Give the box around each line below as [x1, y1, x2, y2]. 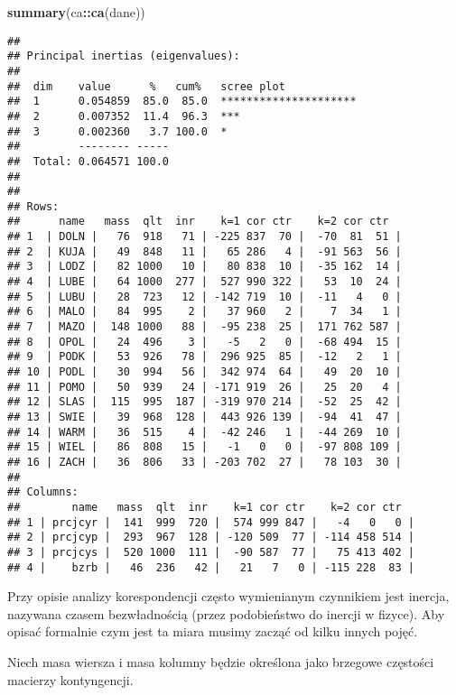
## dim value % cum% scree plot [7, 79, 285, 93]
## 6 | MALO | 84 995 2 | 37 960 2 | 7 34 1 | [7, 305, 402, 319]
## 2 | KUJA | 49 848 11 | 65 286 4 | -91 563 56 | [7, 245, 402, 258]
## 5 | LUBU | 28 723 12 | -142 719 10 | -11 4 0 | [7, 290, 402, 303]
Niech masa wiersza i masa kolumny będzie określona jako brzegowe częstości [7, 653, 434, 671]
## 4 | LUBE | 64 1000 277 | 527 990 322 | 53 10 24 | [7, 275, 402, 289]
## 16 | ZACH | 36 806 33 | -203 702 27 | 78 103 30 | [7, 455, 402, 468]
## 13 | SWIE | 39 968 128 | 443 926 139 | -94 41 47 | [7, 411, 402, 423]
